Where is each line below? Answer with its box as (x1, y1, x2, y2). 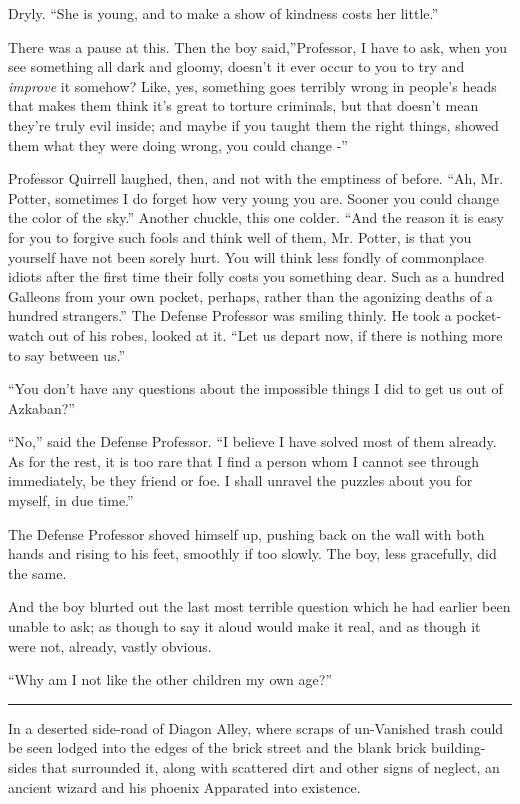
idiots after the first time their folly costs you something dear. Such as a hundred (8, 266, 505, 287)
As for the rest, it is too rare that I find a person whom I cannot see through (8, 450, 480, 471)
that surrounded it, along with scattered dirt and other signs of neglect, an (41, 757, 500, 777)
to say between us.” (8, 344, 126, 365)
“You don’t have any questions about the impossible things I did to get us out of (8, 378, 503, 399)
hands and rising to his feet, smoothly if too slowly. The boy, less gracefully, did (8, 543, 497, 564)
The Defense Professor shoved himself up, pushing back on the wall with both (8, 523, 485, 544)
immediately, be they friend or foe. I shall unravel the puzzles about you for (8, 470, 473, 491)
